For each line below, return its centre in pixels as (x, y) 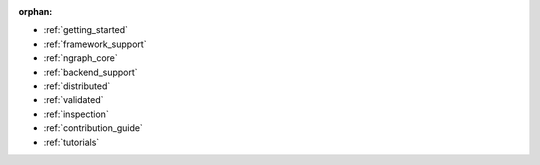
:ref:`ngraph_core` (81, 58)
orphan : (35, 11)
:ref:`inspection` (76, 114)
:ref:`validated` (73, 100)
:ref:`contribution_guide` (93, 128)
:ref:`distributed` (77, 86)
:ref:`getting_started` (86, 30)
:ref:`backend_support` (91, 72)
